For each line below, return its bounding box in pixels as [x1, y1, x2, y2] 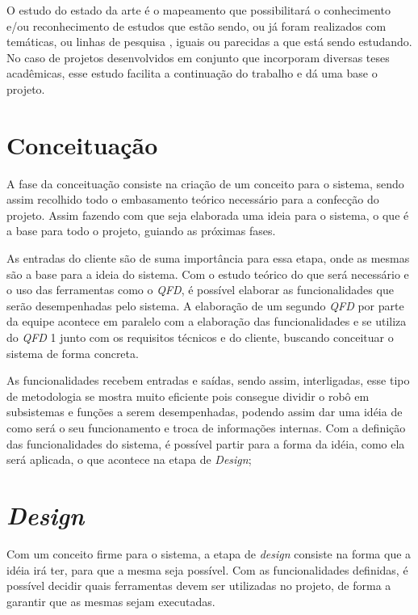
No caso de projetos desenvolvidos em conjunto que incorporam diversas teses [6, 48, 390, 65]
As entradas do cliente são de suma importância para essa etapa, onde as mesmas [6, 250, 410, 267]
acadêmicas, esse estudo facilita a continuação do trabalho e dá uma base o [6, 65, 378, 82]
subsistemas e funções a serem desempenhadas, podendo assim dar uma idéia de [6, 403, 403, 420]
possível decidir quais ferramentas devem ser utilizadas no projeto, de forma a [6, 577, 391, 594]
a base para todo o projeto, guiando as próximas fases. [6, 222, 276, 239]
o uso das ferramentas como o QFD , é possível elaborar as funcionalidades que [6, 281, 394, 298]
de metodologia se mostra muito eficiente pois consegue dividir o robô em [6, 387, 370, 404]
